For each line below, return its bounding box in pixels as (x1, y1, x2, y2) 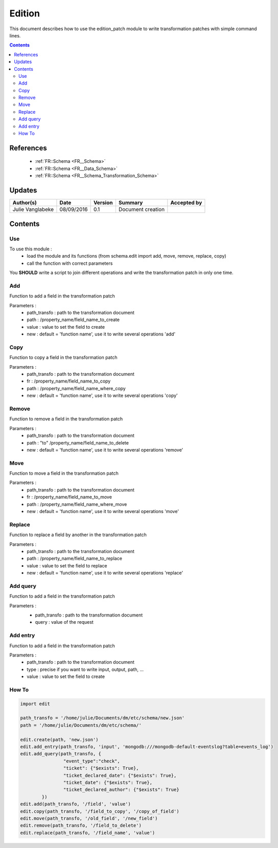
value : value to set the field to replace (27, 562, 107, 568)
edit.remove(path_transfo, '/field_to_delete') (20, 822, 142, 829)
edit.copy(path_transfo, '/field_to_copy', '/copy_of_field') (20, 808, 179, 814)
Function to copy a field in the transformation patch (9, 354, 118, 361)
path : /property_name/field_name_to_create (27, 316, 120, 323)
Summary (118, 199, 143, 206)
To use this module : (9, 246, 52, 252)
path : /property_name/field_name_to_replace (27, 556, 123, 562)
